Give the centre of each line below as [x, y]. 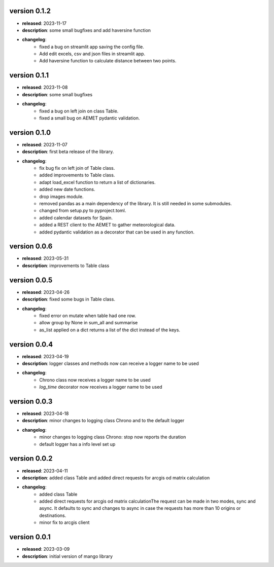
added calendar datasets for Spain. [76, 217]
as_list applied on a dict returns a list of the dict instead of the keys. [110, 330]
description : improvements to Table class [66, 266]
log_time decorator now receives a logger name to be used [101, 387]
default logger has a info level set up [77, 444]
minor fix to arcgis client [64, 522]
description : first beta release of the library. [68, 152]
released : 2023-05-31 [45, 258]
